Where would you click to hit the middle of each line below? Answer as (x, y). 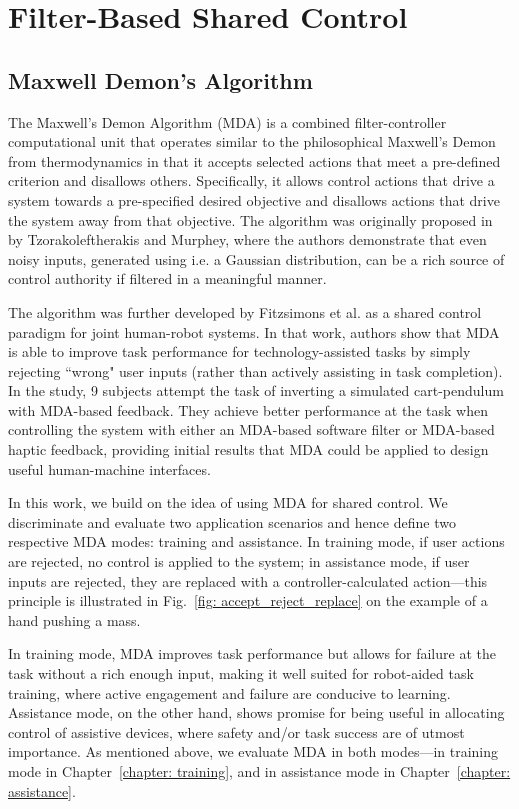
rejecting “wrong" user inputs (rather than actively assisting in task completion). (255, 370)
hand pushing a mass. (74, 619)
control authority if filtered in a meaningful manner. (167, 278)
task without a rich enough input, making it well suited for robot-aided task (241, 673)
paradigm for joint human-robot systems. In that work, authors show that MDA (254, 331)
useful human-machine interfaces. (109, 468)
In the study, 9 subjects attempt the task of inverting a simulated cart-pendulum (256, 390)
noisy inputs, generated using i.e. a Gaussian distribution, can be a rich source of (256, 258)
